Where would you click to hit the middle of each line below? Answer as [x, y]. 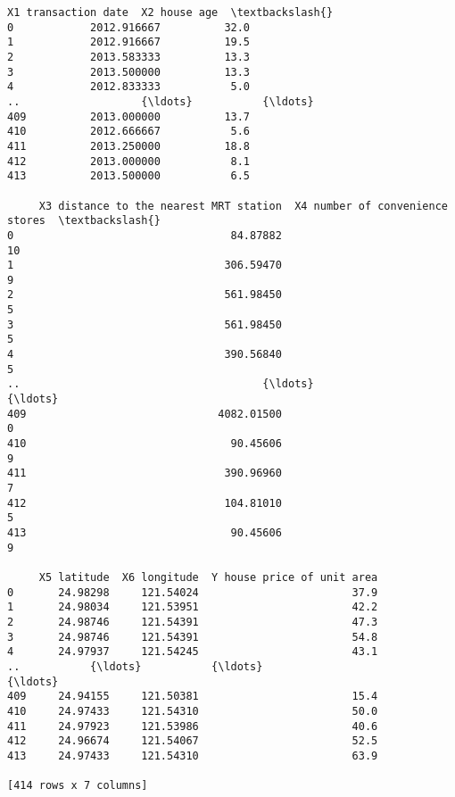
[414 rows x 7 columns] [78, 786]
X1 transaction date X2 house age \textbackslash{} [170, 12]
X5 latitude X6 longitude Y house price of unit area [208, 577]
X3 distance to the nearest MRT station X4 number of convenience [243, 206]
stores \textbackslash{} [84, 221]
